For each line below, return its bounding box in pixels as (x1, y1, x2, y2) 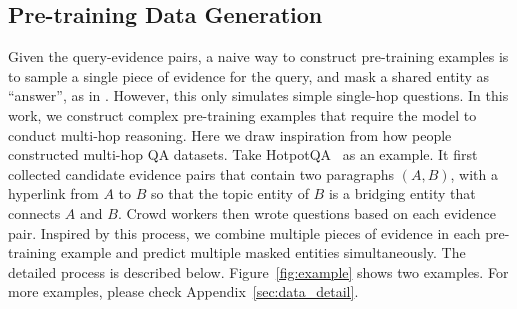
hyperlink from (8, 183, 99, 204)
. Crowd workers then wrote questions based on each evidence (117, 202, 496, 223)
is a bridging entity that (328, 183, 476, 204)
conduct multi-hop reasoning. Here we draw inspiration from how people (8, 124, 452, 145)
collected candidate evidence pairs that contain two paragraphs (8, 163, 395, 184)
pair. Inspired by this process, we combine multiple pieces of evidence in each (8, 222, 481, 243)
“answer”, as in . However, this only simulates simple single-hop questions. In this (8, 85, 509, 106)
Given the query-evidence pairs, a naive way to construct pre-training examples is (8, 46, 509, 67)
